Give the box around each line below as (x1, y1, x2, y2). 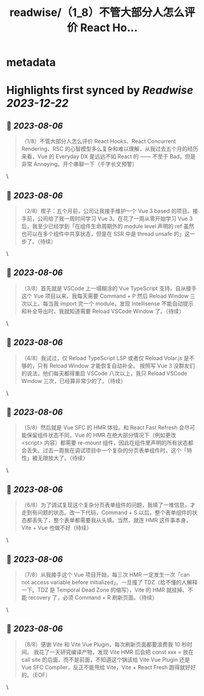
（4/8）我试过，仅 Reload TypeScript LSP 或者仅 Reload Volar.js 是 (21, 354, 190, 362)
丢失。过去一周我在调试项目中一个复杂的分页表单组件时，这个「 (26, 447, 187, 454)
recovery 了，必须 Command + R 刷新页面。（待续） (28, 594, 158, 601)
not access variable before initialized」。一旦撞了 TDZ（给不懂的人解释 (21, 579, 198, 586)
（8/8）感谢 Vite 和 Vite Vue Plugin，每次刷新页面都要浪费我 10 (21, 640, 181, 648)
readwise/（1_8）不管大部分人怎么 (9, 5, 185, 20)
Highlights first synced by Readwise (6, 84, 194, 98)
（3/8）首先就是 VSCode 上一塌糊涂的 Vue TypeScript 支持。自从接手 (21, 284, 197, 292)
